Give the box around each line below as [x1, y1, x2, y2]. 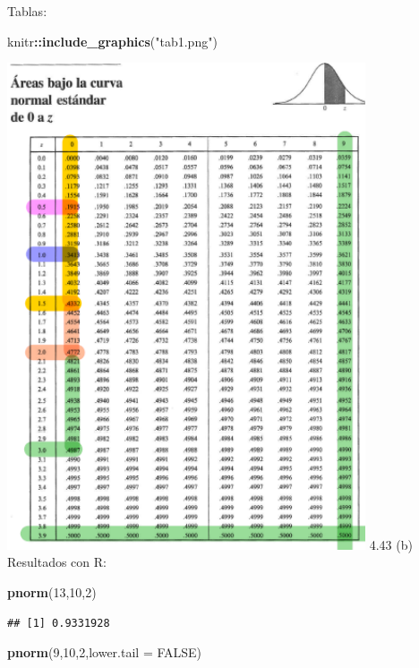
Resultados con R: [7, 552, 107, 571]
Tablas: [7, 2, 47, 20]
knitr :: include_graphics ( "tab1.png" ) [7, 31, 218, 50]
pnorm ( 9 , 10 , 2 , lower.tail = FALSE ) [7, 643, 202, 662]
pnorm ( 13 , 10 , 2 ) [7, 582, 97, 601]
